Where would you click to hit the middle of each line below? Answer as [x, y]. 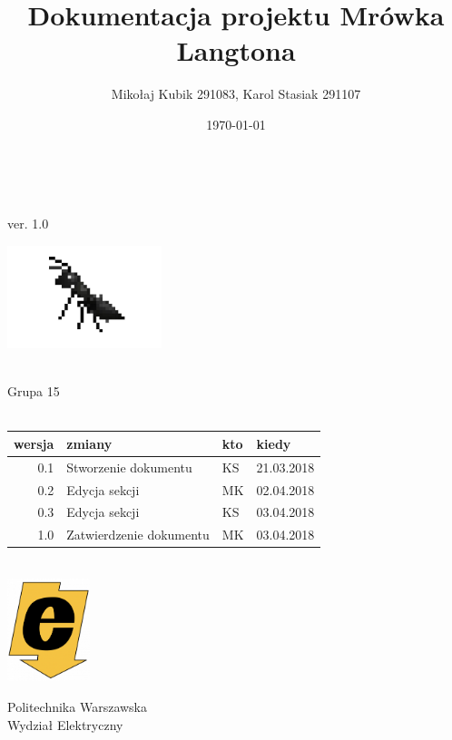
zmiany [89, 443]
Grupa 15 [34, 391]
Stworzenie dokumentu [129, 467]
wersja [34, 443]
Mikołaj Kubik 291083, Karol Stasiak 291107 [236, 94]
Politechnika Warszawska [77, 706]
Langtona [236, 50]
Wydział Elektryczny [65, 724]
